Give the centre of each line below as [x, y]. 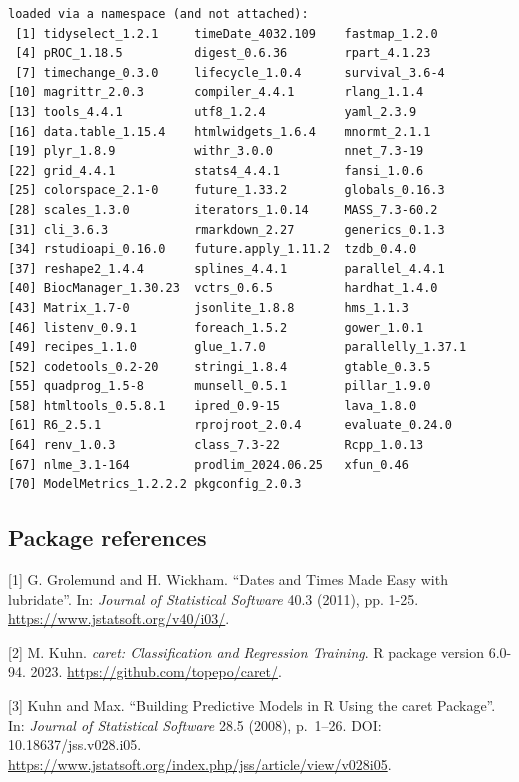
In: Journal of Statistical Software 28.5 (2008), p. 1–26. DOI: [195, 724]
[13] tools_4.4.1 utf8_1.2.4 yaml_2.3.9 [212, 111]
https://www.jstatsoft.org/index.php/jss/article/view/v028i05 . [200, 763]
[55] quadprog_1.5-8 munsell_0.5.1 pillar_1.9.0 [219, 386]
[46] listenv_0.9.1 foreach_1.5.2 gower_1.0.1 [216, 327]
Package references [107, 537]
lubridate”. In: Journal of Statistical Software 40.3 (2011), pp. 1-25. [213, 598]
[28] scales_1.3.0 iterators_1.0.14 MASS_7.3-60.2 [223, 209]
